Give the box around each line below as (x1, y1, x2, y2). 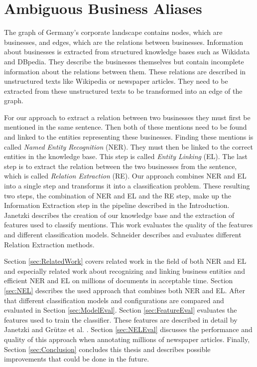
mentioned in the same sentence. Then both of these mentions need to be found (4, 122, 247, 132)
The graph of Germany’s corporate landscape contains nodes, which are (4, 27, 223, 37)
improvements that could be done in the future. (4, 354, 149, 364)
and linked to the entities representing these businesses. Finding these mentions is (4, 132, 254, 142)
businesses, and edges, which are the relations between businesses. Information (4, 36, 243, 47)
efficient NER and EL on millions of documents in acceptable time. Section (4, 275, 233, 286)
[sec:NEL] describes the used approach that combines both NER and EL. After (4, 285, 245, 295)
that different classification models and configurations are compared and (4, 295, 224, 305)
